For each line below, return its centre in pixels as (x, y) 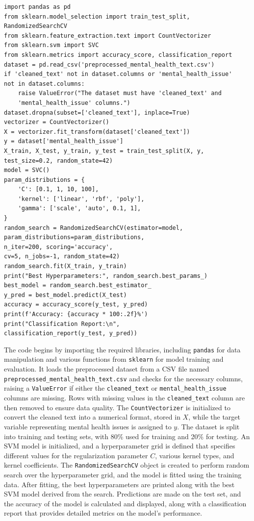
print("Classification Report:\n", (62, 324)
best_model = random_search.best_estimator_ (78, 285)
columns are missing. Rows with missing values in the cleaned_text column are (125, 397)
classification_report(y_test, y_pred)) (71, 334)
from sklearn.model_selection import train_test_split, (97, 16)
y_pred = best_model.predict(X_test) (65, 295)
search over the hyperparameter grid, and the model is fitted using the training (123, 474)
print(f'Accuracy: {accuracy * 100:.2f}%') (76, 314)
